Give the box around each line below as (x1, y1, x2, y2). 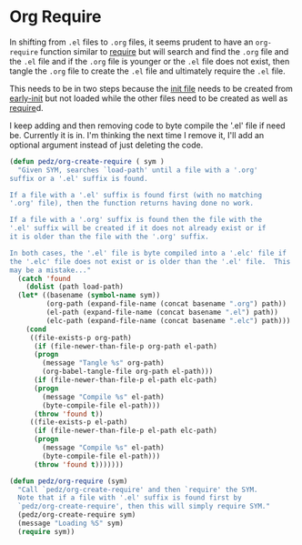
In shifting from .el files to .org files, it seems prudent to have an (9, 36, 254, 47)
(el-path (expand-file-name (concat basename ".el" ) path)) (45, 308, 279, 318)
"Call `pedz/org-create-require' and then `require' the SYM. (17, 485, 258, 494)
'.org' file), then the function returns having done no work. (9, 198, 255, 208)
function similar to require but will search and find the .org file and (40, 45, 289, 56)
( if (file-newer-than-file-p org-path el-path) (33, 341, 218, 351)
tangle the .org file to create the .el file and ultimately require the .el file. (9, 66, 287, 76)
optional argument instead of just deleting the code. (9, 139, 204, 150)
